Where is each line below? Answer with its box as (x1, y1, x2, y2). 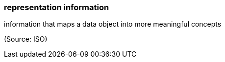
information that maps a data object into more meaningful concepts (4, 20, 222, 29)
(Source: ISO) (4, 35, 48, 44)
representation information (4, 2, 109, 12)
